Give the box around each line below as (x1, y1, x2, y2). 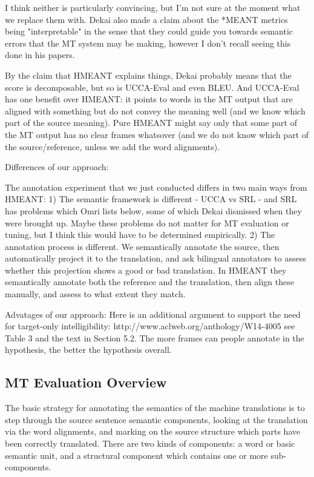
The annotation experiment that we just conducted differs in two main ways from (5, 180, 307, 193)
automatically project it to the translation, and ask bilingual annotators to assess (5, 252, 306, 265)
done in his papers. (5, 48, 75, 61)
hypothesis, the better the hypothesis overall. (5, 343, 172, 356)
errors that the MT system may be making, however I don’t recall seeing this (5, 36, 291, 49)
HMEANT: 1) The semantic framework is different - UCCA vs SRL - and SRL (5, 192, 297, 205)
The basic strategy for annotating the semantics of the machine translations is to (5, 401, 305, 414)
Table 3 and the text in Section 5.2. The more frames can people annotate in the (5, 331, 304, 344)
